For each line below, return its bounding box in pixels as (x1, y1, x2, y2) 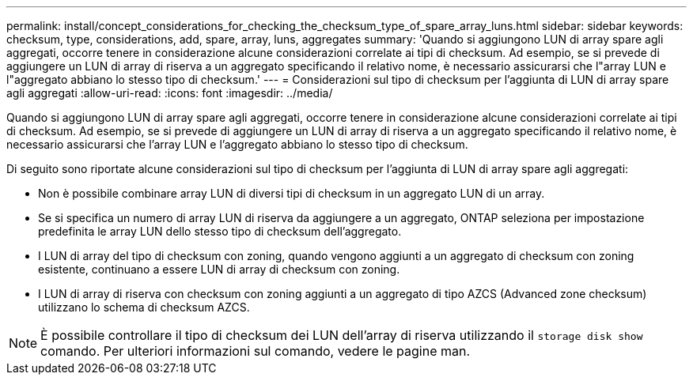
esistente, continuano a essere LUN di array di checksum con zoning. (38, 262, 400, 276)
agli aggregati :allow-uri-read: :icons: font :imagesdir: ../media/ (6, 86, 333, 100)
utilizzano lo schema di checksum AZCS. (38, 300, 250, 314)
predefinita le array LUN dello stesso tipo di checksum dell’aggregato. (38, 224, 402, 238)
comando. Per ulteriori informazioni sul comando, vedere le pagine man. (40, 343, 471, 359)
